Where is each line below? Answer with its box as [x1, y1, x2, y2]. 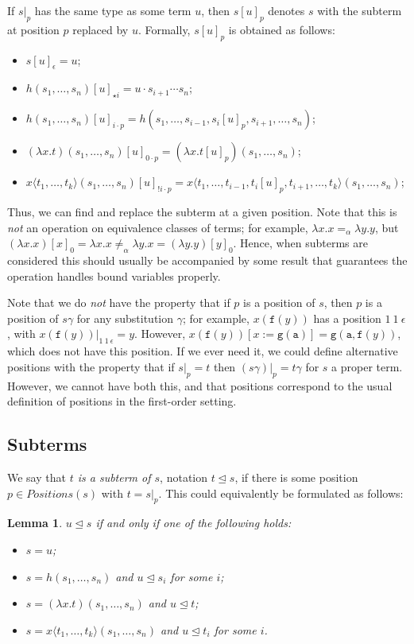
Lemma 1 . [7, 514, 63, 531]
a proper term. [331, 358, 403, 374]
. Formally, [137, 21, 191, 37]
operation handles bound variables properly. [7, 267, 221, 284]
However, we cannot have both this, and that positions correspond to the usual [7, 377, 393, 394]
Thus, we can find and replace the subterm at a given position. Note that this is [7, 203, 397, 219]
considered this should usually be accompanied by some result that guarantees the [7, 251, 408, 268]
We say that [7, 468, 66, 485]
